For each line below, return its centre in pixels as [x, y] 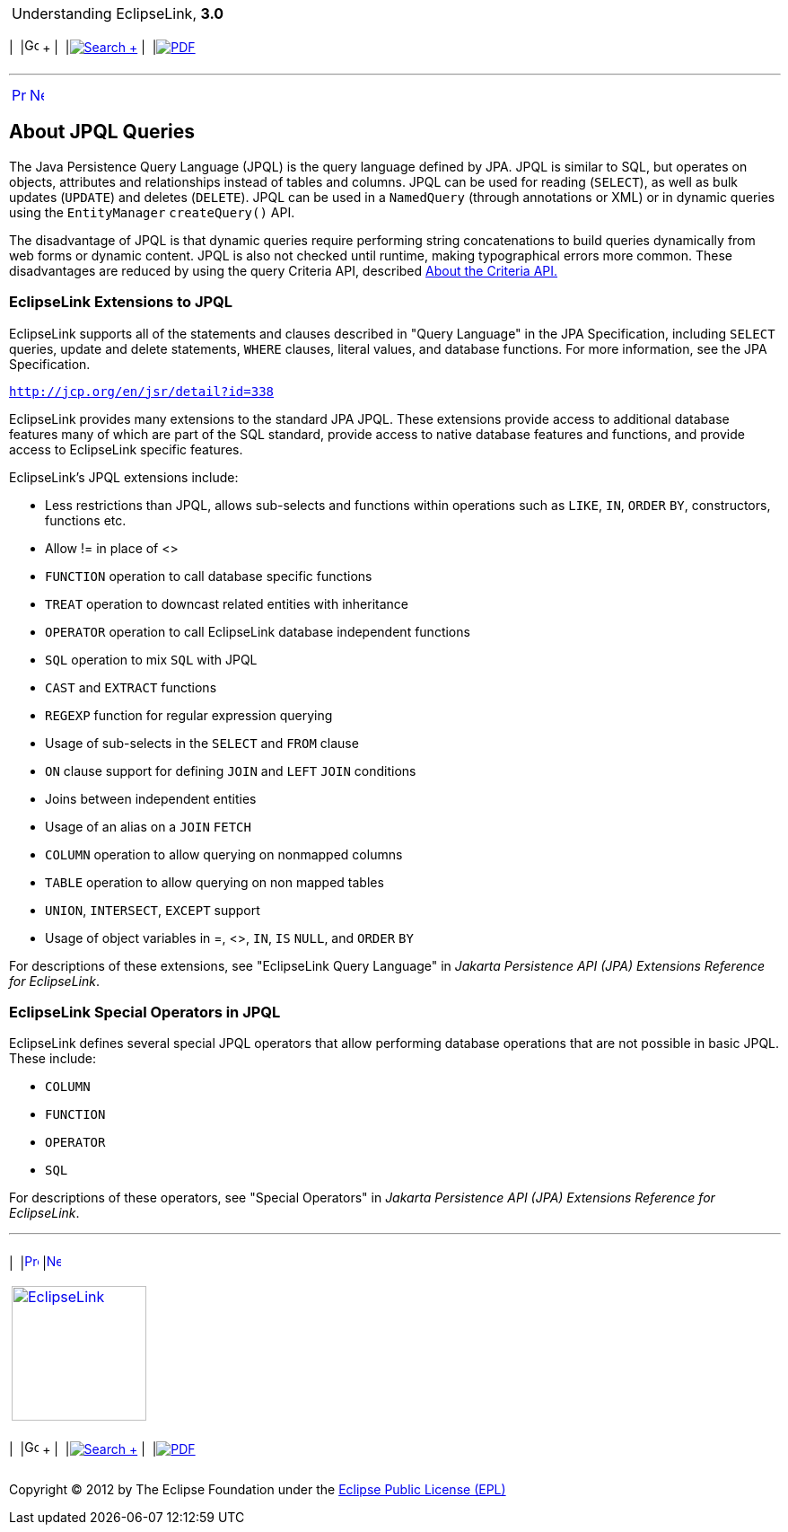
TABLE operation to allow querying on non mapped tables [215, 882]
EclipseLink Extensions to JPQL [121, 302]
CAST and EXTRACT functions [131, 687]
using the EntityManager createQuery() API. [152, 212]
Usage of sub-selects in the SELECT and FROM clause [202, 743]
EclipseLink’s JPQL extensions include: [124, 477]
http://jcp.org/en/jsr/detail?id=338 [142, 391]
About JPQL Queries [102, 132]
